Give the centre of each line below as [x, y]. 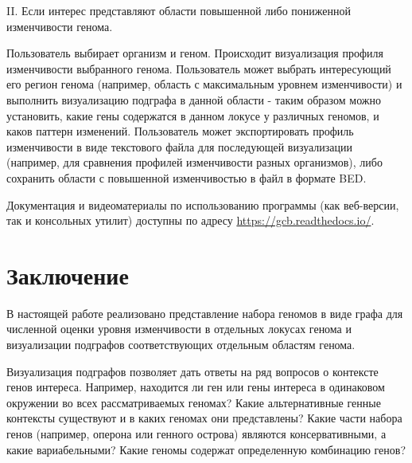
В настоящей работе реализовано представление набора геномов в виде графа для [205, 313]
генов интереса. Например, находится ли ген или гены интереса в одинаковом [196, 387]
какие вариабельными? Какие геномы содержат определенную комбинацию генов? [206, 449]
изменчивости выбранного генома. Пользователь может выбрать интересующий [199, 68]
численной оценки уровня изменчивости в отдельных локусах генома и [179, 329]
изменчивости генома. [60, 26]
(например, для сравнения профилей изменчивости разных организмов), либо [194, 162]
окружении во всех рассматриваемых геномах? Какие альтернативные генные [194, 402]
